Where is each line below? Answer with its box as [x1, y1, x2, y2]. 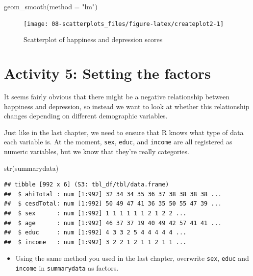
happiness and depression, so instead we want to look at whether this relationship [4, 101, 250, 111]
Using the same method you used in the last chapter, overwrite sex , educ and [15, 253, 249, 263]
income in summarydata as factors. [15, 263, 119, 273]
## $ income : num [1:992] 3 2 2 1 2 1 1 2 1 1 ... [4, 238, 187, 246]
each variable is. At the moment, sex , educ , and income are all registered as [4, 137, 232, 147]
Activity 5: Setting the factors [4, 63, 211, 83]
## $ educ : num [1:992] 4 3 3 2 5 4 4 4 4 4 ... [4, 229, 187, 236]
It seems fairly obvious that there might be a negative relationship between [4, 91, 230, 101]
